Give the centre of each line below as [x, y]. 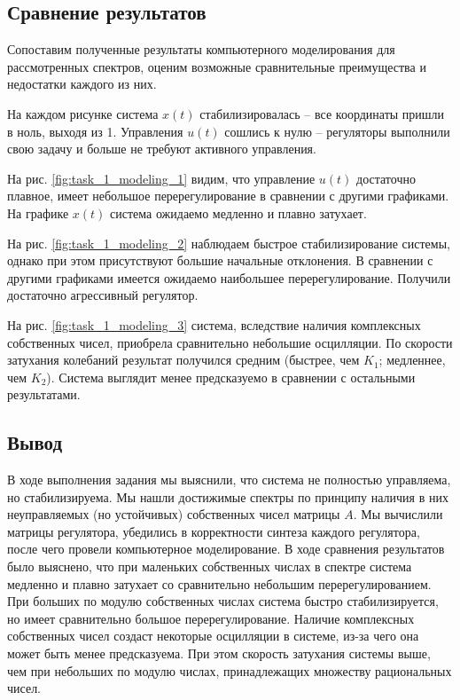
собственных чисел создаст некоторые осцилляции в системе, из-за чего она [213, 636]
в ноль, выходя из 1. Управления [95, 131]
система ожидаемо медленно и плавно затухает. [238, 212]
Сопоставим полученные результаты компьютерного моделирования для [201, 49]
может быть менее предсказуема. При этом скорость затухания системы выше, [219, 653]
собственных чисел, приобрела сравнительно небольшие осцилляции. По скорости [230, 342]
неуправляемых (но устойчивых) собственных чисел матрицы [174, 514]
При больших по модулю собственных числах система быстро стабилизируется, [223, 601]
